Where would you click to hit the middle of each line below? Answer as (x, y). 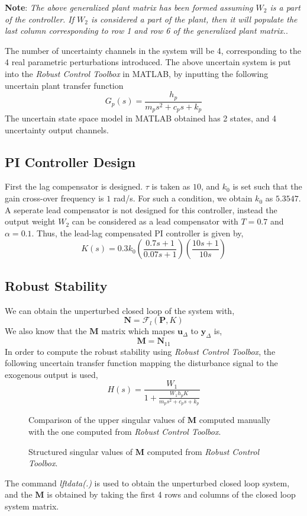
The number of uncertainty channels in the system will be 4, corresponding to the (153, 50)
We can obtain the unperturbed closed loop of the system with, (120, 310)
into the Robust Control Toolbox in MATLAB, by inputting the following (137, 73)
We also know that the (46, 331)
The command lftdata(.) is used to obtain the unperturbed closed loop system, (147, 483)
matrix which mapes (138, 331)
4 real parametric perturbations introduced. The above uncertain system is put (148, 62)
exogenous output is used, (51, 374)
